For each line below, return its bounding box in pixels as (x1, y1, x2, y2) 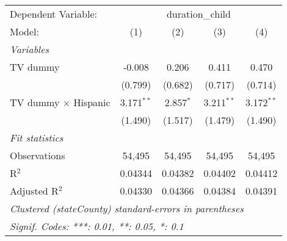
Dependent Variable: (10, 7, 97, 21)
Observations (10, 148, 65, 162)
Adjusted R (10, 184, 59, 198)
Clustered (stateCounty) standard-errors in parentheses (10, 201, 244, 215)
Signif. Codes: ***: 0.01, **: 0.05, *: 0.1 (10, 219, 184, 233)
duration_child (166, 7, 231, 21)
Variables (10, 42, 49, 56)
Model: (10, 24, 40, 38)
